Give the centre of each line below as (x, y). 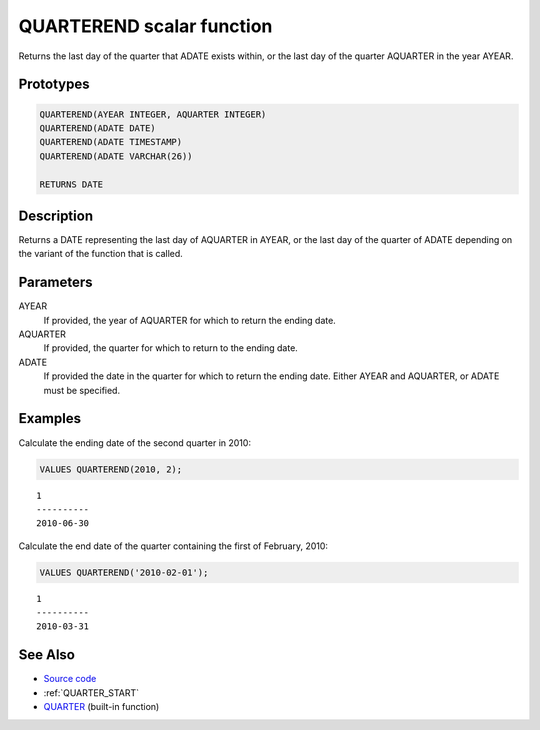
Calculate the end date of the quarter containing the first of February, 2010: (173, 546)
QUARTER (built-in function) (101, 707)
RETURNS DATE (71, 184)
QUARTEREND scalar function (145, 26)
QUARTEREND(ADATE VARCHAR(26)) (116, 156)
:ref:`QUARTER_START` (91, 692)
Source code (70, 679)
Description (56, 215)
